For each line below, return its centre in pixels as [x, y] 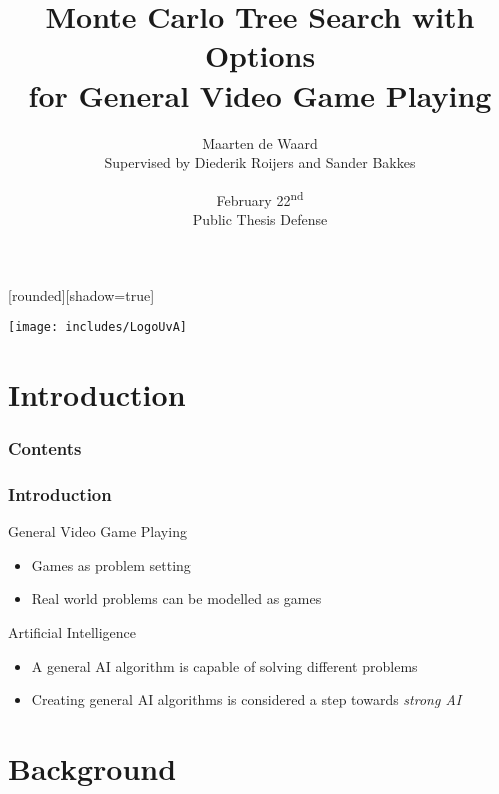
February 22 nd [260, 198]
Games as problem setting [111, 564]
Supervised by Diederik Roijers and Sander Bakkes [260, 162]
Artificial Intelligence [72, 632]
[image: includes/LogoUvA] [97, 327]
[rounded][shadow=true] [81, 294]
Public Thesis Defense [260, 218]
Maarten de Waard [260, 142]
